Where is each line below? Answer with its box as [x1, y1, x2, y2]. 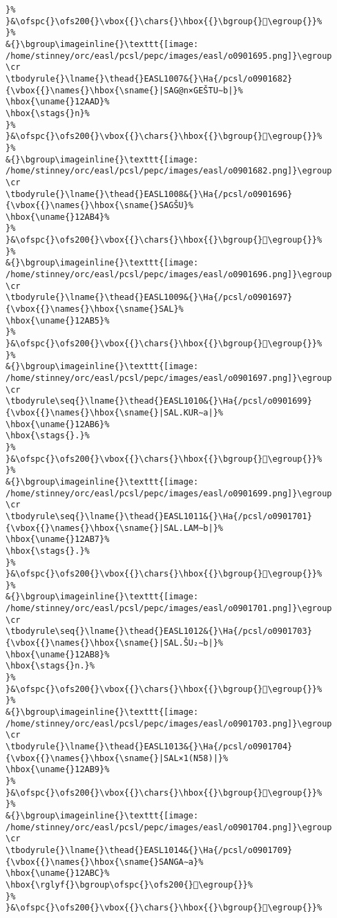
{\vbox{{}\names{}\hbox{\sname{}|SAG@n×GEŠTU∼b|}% [6, 85, 243, 95]
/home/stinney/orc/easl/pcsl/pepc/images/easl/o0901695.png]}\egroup [6, 50, 332, 61]
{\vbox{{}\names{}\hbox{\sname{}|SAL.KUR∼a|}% [6, 407, 223, 418]
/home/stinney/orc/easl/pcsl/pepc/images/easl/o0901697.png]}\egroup [6, 373, 332, 383]
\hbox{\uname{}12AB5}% [6, 315, 110, 326]
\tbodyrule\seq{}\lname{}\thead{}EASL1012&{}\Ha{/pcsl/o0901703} [6, 626, 312, 637]
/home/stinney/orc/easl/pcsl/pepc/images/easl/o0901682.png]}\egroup [6, 166, 332, 176]
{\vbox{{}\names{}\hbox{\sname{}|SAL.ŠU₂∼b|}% [6, 638, 223, 648]
